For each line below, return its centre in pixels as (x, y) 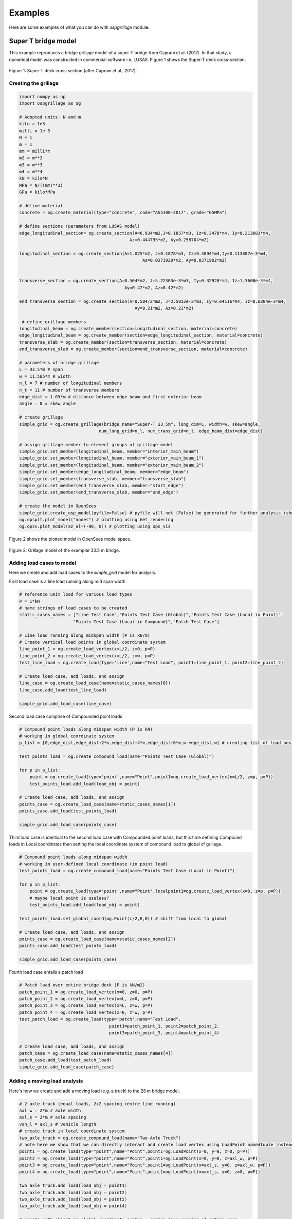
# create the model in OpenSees (58, 506)
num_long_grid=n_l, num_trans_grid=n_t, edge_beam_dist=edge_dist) (181, 431)
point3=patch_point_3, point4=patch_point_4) (164, 1033)
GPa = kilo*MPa (37, 192)
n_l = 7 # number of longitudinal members (71, 383)
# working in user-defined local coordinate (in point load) (94, 864)
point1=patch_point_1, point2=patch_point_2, (164, 1026)
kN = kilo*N (34, 178)
